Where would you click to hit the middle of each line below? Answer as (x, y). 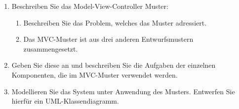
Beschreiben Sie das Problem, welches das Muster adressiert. (115, 22)
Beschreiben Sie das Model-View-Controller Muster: (90, 6)
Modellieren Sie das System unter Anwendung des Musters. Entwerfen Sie (123, 91)
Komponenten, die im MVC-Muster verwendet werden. (95, 74)
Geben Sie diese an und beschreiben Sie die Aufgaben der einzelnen (114, 65)
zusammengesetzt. (51, 48)
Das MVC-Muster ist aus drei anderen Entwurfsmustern (108, 39)
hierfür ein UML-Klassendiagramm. (65, 101)
